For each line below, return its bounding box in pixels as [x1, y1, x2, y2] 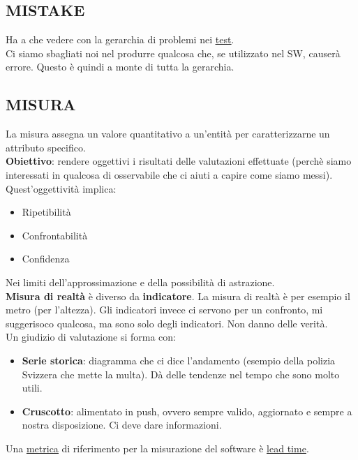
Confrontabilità [22, 228, 88, 242]
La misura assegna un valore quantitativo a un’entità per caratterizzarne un [6, 126, 330, 141]
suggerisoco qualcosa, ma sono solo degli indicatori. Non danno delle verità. [6, 316, 328, 330]
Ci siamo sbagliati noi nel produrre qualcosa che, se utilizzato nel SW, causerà [6, 45, 341, 60]
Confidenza [22, 251, 70, 266]
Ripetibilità [22, 205, 71, 219]
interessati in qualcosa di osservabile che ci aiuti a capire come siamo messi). [6, 167, 333, 181]
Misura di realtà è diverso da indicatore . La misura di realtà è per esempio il [6, 288, 350, 303]
